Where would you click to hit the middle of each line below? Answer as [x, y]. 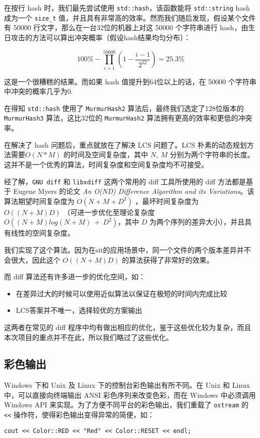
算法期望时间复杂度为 [39, 201]
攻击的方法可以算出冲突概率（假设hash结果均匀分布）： [101, 37]
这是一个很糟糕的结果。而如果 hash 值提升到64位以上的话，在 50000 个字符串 [130, 81]
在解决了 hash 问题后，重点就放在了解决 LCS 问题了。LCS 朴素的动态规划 [125, 144]
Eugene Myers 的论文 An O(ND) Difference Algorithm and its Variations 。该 [134, 191]
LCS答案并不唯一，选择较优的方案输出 [79, 310]
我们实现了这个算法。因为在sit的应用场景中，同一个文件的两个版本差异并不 [127, 249]
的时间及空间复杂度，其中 [106, 154]
